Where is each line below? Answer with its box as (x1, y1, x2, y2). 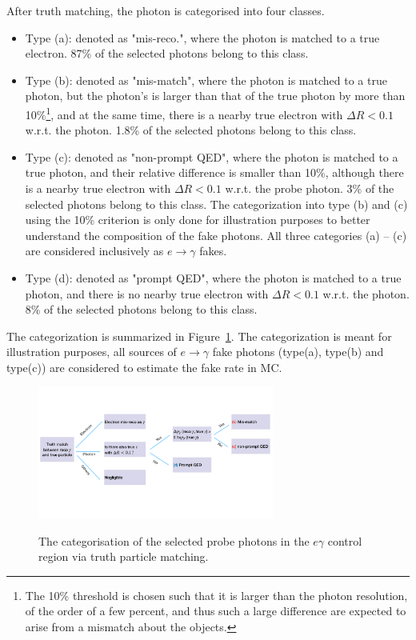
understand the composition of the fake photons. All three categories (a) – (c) (25, 226, 407, 243)
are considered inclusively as (25, 242, 164, 259)
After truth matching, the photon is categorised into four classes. (6, 2, 325, 18)
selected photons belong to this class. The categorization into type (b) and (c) (25, 195, 408, 212)
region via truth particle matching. (38, 548, 209, 565)
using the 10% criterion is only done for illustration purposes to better (25, 211, 370, 228)
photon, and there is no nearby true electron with (25, 285, 269, 302)
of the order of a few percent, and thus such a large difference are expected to (25, 602, 406, 619)
